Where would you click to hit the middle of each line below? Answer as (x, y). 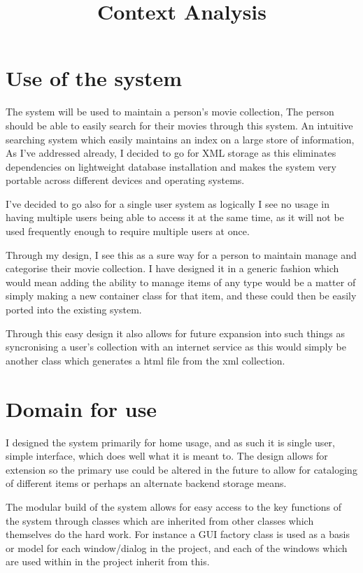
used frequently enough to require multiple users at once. (128, 231)
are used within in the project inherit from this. (108, 561)
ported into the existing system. (74, 310)
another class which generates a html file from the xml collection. (145, 360)
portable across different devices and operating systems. (125, 180)
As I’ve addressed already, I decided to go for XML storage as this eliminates (171, 153)
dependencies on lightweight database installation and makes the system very (171, 166)
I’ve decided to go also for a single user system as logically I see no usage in (168, 203)
